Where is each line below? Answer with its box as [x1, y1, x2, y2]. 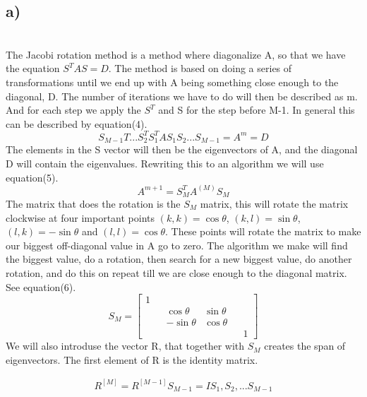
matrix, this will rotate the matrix [200, 196, 349, 211]
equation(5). [6, 170, 59, 184]
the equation [6, 61, 60, 76]
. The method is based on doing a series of [108, 61, 292, 76]
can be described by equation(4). [6, 116, 148, 131]
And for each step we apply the [6, 102, 141, 117]
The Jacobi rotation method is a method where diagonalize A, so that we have [6, 47, 346, 61]
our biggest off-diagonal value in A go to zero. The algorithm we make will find [6, 237, 348, 252]
